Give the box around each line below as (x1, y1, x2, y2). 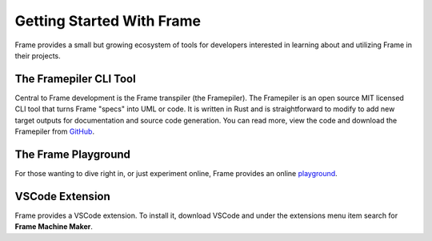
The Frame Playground (14, 147, 131, 161)
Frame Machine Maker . (14, 222, 94, 231)
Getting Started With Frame (14, 12, 202, 30)
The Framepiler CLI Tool (14, 72, 136, 86)
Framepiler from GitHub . (14, 127, 95, 136)
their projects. (14, 50, 62, 60)
